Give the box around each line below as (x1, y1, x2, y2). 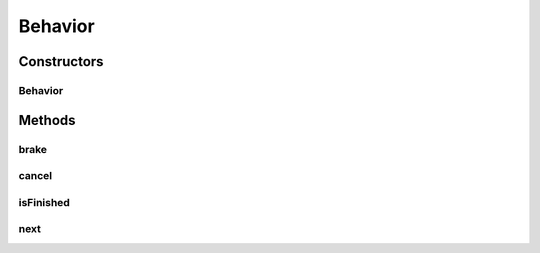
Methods (18, 111, 76, 129)
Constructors (18, 53, 104, 70)
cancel (18, 169, 53, 183)
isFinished (18, 195, 70, 209)
